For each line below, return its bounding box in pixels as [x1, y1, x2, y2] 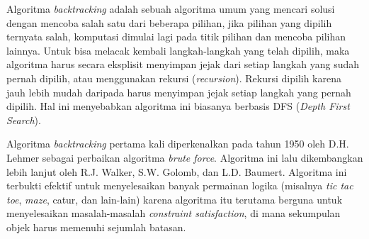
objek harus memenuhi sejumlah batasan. [6, 219, 186, 234]
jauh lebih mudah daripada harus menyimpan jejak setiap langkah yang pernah [6, 84, 351, 99]
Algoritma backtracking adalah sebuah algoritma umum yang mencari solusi [6, 1, 335, 16]
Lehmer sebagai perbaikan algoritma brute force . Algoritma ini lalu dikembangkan [6, 150, 363, 165]
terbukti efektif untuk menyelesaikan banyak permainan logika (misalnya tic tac [6, 178, 353, 193]
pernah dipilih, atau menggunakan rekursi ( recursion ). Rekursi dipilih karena [6, 70, 341, 85]
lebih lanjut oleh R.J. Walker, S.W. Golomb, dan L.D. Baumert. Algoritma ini [6, 164, 347, 179]
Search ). [6, 112, 41, 127]
